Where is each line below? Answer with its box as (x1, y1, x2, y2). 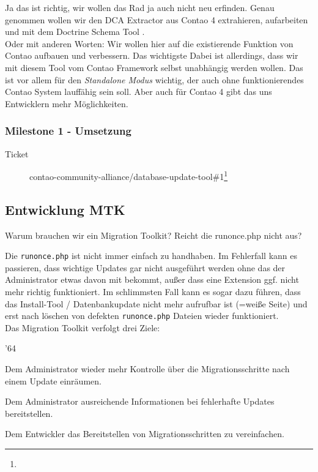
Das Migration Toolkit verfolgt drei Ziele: (5, 321, 160, 334)
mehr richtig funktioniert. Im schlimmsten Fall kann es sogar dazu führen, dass (5, 285, 301, 298)
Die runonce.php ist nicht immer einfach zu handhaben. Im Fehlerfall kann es (5, 249, 297, 262)
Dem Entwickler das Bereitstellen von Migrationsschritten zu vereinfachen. (5, 427, 284, 440)
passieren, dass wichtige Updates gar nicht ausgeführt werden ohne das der (5, 261, 286, 274)
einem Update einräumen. (5, 374, 102, 387)
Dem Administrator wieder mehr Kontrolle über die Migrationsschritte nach (5, 362, 290, 375)
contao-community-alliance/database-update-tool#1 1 (29, 168, 228, 182)
